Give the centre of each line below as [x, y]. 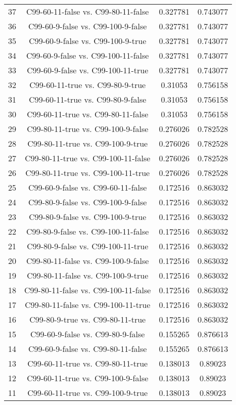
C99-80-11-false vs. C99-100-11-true [88, 305]
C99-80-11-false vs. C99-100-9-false [88, 261]
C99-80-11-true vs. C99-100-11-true [88, 173]
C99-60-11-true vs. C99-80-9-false [88, 99]
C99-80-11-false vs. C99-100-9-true [88, 275]
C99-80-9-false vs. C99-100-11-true [88, 246]
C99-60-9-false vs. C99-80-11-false [88, 349]
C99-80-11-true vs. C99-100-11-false [88, 158]
